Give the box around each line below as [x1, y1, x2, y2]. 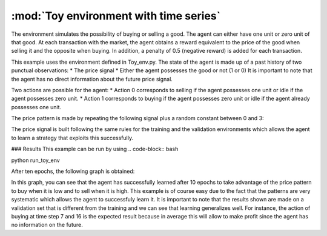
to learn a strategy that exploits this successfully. [11, 134, 133, 141]
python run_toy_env [11, 157, 60, 164]
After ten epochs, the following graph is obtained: [11, 167, 135, 175]
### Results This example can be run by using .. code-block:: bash [11, 146, 179, 153]
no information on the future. [11, 221, 83, 229]
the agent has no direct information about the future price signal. [11, 75, 173, 83]
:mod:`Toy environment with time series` [11, 9, 221, 22]
